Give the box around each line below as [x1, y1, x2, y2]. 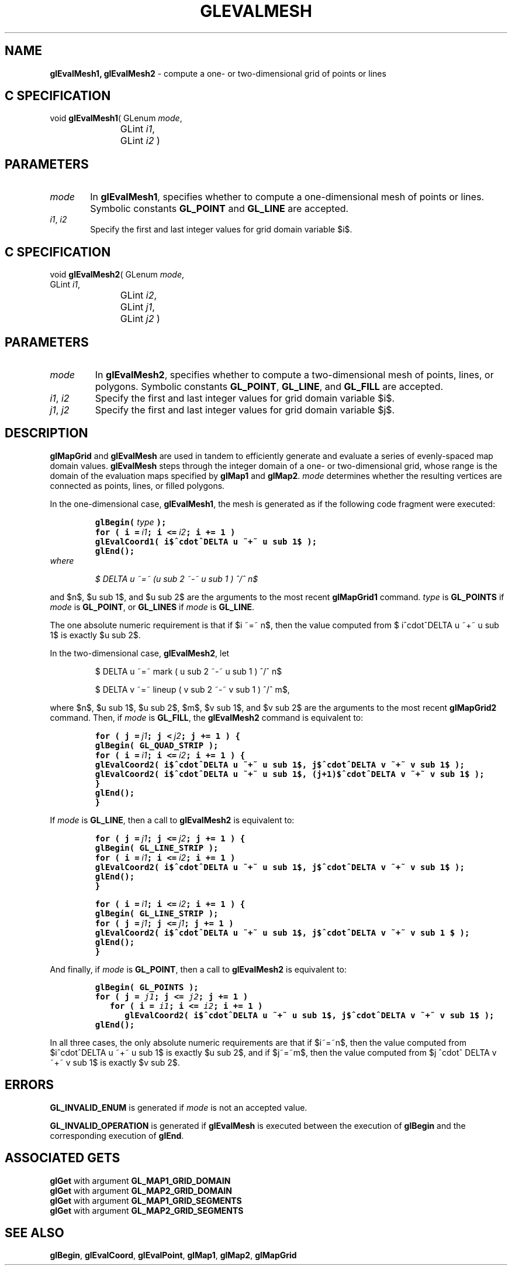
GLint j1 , [120, 301, 155, 313]
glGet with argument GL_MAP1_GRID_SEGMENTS [50, 1195, 242, 1206]
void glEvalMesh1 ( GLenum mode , [50, 113, 182, 124]
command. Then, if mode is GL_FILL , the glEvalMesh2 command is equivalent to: [50, 712, 364, 723]
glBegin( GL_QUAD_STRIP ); [95, 740, 219, 750]
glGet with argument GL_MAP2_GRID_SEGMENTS [50, 1205, 244, 1216]
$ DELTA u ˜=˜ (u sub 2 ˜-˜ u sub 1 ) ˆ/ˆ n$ [95, 573, 258, 584]
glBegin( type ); [95, 516, 167, 527]
